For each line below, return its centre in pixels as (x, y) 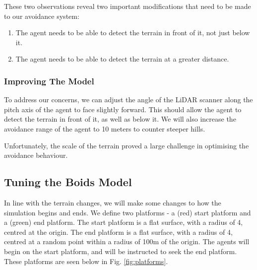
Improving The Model (49, 81)
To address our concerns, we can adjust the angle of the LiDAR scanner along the (128, 100)
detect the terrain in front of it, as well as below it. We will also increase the (120, 119)
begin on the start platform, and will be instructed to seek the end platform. (121, 251)
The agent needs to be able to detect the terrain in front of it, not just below (133, 33)
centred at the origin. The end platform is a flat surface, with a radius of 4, (118, 232)
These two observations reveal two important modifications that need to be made (128, 6)
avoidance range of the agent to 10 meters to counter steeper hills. (105, 128)
